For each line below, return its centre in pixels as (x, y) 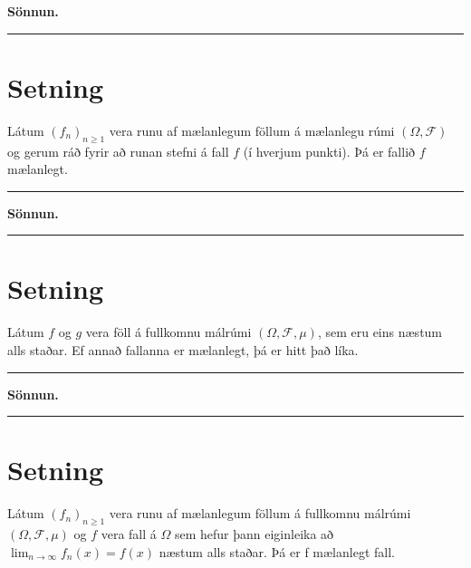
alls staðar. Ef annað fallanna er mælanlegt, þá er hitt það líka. (183, 350)
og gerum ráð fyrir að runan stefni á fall (118, 151)
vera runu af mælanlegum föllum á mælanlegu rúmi (252, 130)
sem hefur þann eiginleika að (254, 534)
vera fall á (129, 534)
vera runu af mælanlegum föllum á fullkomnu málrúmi (260, 513)
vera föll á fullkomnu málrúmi (168, 332)
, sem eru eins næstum (380, 332)
